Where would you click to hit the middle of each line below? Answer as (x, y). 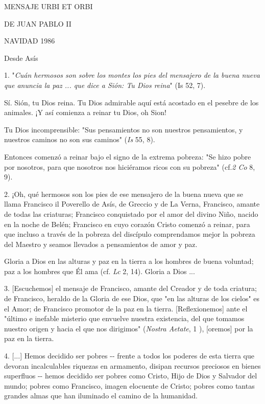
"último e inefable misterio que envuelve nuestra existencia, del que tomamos (124, 318)
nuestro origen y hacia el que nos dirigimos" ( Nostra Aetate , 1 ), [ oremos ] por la (129, 328)
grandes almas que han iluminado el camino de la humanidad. (101, 396)
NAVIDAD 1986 (30, 41)
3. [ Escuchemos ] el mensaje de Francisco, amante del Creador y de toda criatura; (130, 288)
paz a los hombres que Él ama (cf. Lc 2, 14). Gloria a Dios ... (100, 271)
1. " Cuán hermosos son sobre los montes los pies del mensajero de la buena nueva (132, 75)
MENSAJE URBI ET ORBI (49, 6)
